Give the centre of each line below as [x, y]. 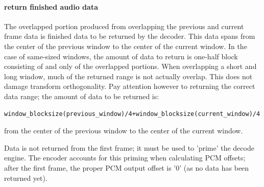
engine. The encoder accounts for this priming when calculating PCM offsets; [125, 158]
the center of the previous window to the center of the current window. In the [126, 46]
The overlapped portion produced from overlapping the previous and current [124, 26]
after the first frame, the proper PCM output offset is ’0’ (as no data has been [127, 167]
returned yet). [26, 178]
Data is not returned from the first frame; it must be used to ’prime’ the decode [129, 147]
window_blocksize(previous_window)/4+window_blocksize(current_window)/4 [132, 114]
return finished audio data [51, 6]
